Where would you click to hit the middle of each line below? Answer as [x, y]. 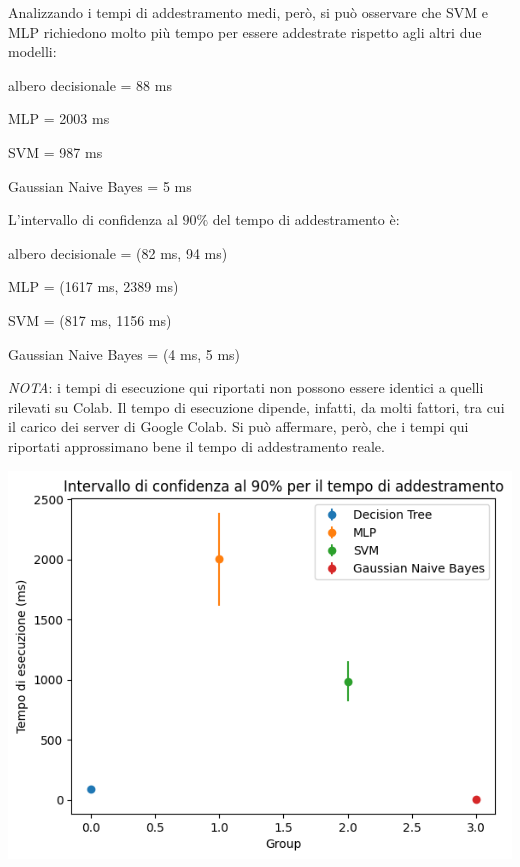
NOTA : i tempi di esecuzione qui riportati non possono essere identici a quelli [246, 387]
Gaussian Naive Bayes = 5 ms [100, 185]
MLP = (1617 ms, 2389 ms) [93, 286]
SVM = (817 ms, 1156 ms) [90, 319]
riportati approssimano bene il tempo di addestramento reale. [196, 445]
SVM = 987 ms [55, 151]
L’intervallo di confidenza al [93, 219]
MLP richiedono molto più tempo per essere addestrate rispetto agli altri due [245, 31]
